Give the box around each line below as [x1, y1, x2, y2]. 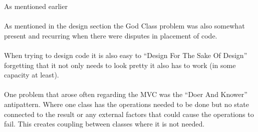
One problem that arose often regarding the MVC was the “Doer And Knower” [4, 89, 247, 99]
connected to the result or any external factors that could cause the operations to [4, 108, 254, 119]
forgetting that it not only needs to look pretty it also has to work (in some [4, 59, 236, 70]
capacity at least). [4, 69, 59, 80]
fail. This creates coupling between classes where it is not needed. [4, 118, 205, 129]
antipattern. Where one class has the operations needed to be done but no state [4, 98, 249, 109]
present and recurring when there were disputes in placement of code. [4, 30, 217, 40]
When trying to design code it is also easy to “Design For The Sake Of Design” [4, 49, 247, 60]
